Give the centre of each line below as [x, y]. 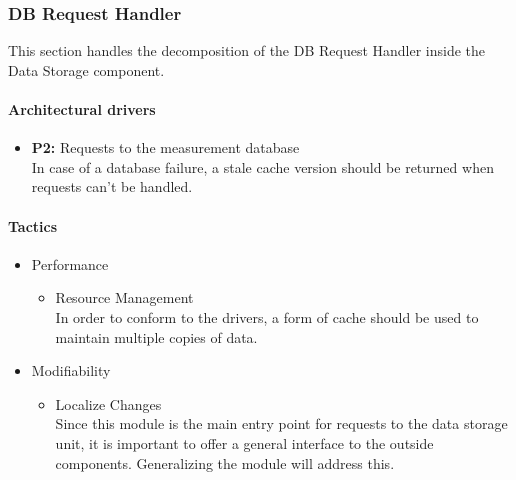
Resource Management [124, 297]
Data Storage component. [86, 69]
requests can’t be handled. [112, 186]
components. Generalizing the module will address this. [225, 462]
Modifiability [71, 370]
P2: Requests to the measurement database [165, 147]
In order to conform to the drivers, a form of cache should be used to [267, 316]
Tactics [33, 225]
